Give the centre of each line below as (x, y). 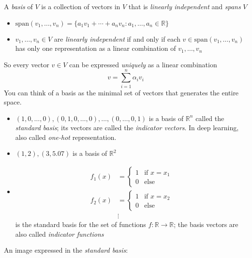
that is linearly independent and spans (185, 6)
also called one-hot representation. (66, 137)
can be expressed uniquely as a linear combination (143, 64)
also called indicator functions (59, 234)
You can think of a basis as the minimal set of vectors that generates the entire (121, 92)
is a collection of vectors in (81, 6)
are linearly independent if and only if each (117, 38)
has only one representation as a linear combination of (96, 48)
